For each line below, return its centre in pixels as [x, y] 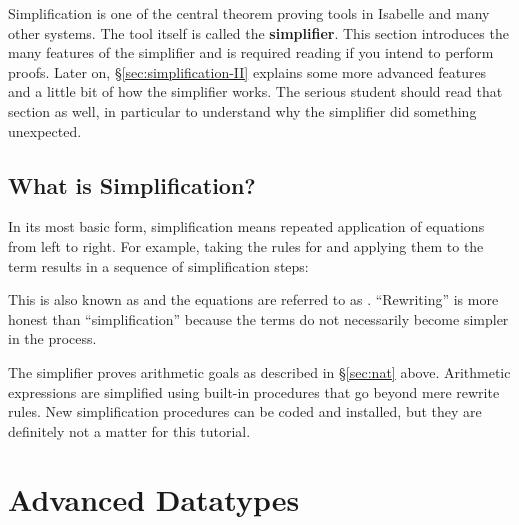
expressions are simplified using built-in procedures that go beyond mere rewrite [254, 391]
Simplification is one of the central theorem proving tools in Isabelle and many [249, 13]
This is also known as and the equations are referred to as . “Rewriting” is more [253, 299]
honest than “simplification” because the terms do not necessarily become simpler [258, 318]
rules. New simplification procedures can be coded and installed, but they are [245, 411]
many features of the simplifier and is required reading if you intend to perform [251, 52]
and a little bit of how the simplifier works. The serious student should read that [255, 91]
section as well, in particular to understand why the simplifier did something [242, 110]
